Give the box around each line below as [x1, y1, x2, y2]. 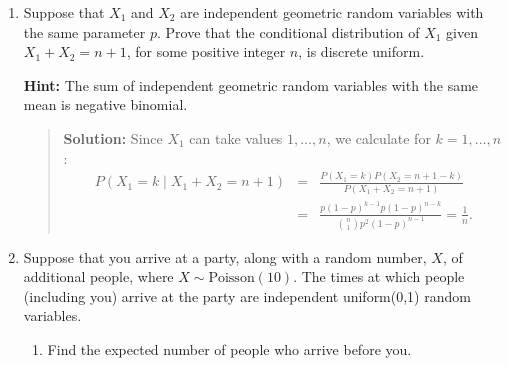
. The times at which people [293, 266, 465, 287]
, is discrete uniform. [298, 41, 425, 62]
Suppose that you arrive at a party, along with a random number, [23, 246, 427, 267]
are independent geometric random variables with [180, 2, 484, 22]
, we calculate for [326, 127, 431, 148]
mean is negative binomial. [23, 94, 188, 115]
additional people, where [23, 266, 174, 287]
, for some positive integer [126, 41, 286, 62]
